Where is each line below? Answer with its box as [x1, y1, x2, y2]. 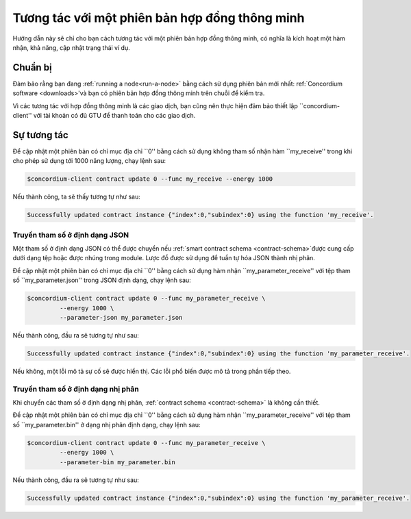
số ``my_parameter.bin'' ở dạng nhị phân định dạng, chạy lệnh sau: [12, 420, 201, 429]
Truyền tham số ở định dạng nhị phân [12, 384, 140, 394]
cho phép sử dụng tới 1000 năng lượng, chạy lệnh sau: [12, 157, 166, 165]
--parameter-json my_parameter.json [59, 314, 183, 321]
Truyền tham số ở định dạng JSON [12, 230, 129, 240]
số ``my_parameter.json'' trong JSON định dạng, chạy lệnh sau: [12, 276, 191, 284]
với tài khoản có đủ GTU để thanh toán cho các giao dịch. [33, 112, 196, 120]
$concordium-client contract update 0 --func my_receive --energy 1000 [27, 175, 273, 183]
